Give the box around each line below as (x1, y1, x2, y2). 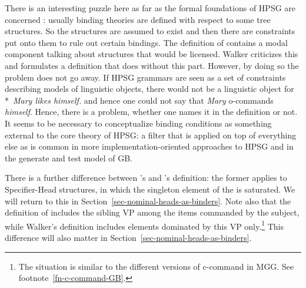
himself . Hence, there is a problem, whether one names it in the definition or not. (5, 105, 298, 118)
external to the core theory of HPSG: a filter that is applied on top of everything (5, 128, 297, 141)
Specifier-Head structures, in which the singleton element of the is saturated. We (5, 183, 295, 195)
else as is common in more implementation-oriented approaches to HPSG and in (5, 140, 294, 153)
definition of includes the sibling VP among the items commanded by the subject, (5, 206, 300, 219)
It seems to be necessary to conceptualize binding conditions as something (5, 117, 272, 129)
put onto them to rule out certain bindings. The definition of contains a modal (5, 36, 288, 48)
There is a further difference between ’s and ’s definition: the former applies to (5, 171, 287, 184)
